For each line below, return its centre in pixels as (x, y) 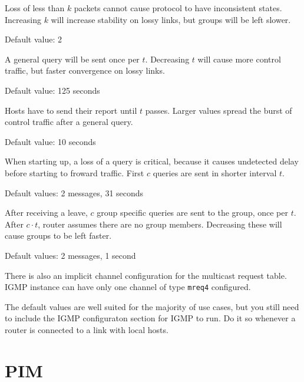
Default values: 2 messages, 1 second (70, 255)
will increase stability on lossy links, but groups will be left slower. (171, 19)
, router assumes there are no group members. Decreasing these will (160, 224)
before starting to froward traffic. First (75, 172)
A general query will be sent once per (72, 59)
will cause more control (239, 59)
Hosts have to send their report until (71, 110)
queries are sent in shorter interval (215, 172)
